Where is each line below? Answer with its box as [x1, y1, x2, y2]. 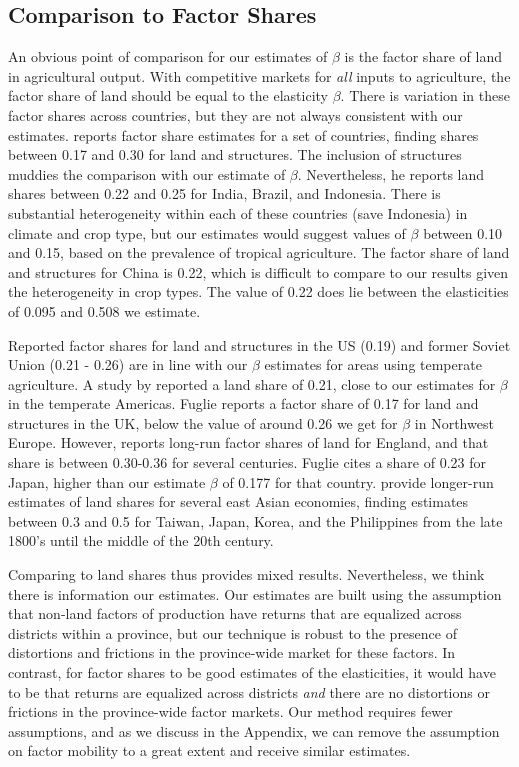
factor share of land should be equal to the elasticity [8, 85, 328, 106]
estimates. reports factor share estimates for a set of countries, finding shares [8, 124, 479, 145]
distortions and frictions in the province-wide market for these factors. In [8, 642, 456, 663]
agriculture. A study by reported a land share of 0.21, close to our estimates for [8, 373, 496, 394]
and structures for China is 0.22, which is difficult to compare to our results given [8, 261, 509, 282]
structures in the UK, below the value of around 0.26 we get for [8, 412, 398, 433]
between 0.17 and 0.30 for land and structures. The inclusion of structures [8, 144, 462, 165]
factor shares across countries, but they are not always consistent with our [8, 104, 463, 125]
